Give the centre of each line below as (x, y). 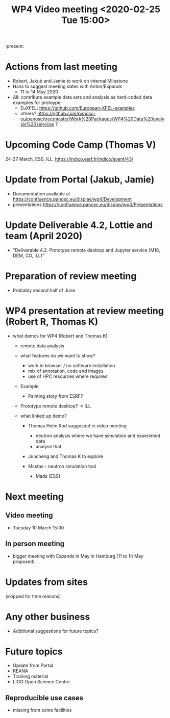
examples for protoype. (37, 102)
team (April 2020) (44, 236)
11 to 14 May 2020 (39, 92)
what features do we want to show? (58, 355)
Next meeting (34, 497)
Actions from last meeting (61, 67)
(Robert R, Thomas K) (52, 322)
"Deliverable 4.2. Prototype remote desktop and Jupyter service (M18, (86, 250)
